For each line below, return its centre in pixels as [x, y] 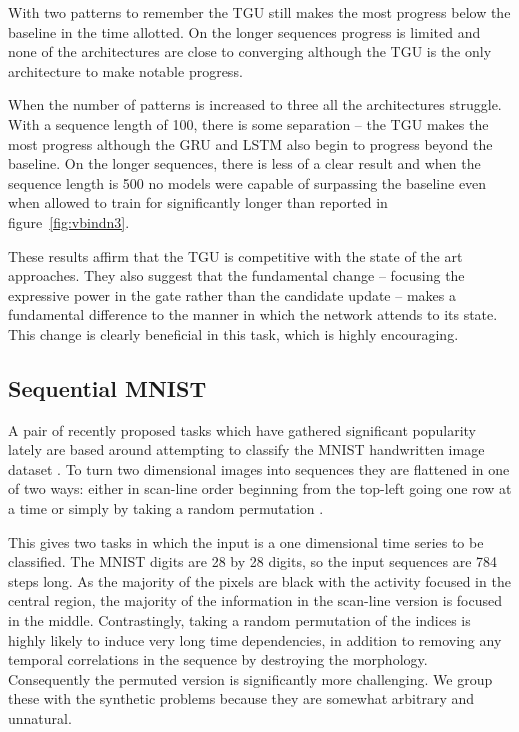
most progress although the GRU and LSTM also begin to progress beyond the [250, 143]
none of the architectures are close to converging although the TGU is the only [250, 51]
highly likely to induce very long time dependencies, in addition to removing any [255, 639]
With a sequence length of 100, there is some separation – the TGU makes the [248, 123]
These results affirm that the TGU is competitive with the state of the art [235, 255]
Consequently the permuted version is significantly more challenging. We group [250, 678]
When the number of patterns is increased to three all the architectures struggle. [255, 104]
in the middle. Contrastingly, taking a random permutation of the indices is [239, 620]
